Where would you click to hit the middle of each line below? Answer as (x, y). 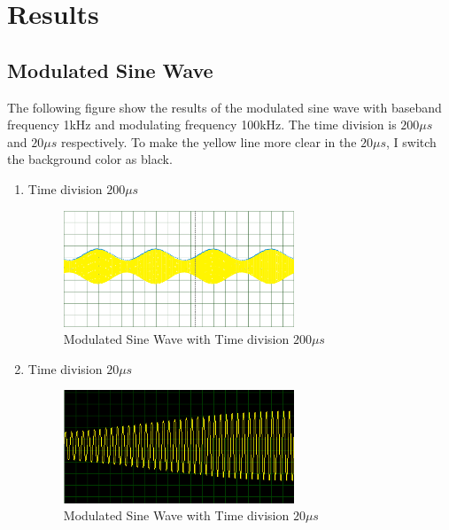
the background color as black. (90, 159)
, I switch (411, 141)
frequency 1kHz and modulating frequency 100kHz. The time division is (202, 125)
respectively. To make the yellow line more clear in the (209, 141)
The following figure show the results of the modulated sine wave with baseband (224, 107)
